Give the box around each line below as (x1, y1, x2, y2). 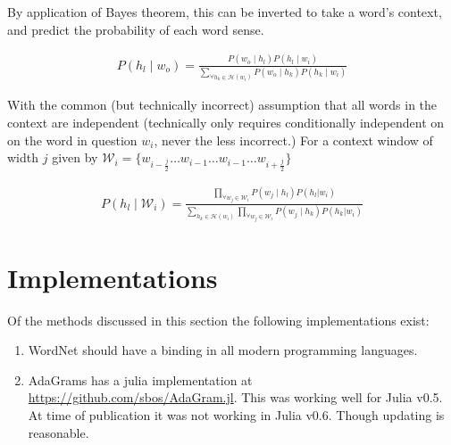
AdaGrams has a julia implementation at (28, 370, 253, 389)
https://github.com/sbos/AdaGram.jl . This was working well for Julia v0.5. (28, 388, 443, 407)
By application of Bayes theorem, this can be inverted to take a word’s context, (7, 3, 442, 21)
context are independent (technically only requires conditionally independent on (7, 113, 445, 132)
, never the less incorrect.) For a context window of (154, 130, 433, 149)
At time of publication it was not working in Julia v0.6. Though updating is (28, 405, 445, 424)
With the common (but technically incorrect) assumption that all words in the (7, 95, 438, 114)
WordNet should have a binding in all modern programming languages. (28, 341, 418, 359)
